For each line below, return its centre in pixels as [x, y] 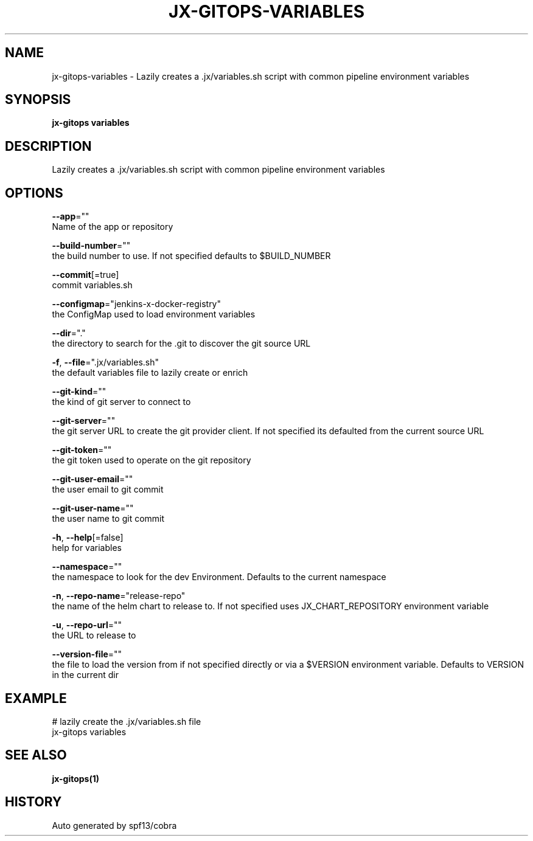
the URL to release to [94, 635]
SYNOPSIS [38, 100]
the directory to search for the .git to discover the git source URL [181, 344]
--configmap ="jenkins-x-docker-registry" [137, 304]
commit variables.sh [92, 285]
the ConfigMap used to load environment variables [154, 314]
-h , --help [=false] [88, 538]
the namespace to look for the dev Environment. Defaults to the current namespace [219, 577]
